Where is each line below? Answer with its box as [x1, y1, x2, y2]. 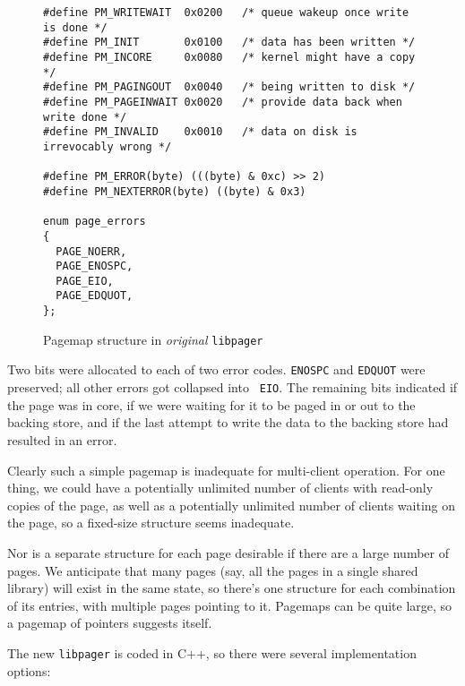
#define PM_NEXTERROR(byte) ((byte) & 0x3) [43, 184, 306, 198]
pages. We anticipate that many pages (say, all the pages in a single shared [7, 561, 418, 579]
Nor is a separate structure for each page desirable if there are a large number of [7, 543, 449, 562]
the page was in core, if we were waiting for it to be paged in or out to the [7, 395, 416, 414]
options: [7, 661, 51, 680]
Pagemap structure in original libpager [43, 330, 263, 348]
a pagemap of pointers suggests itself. [7, 613, 212, 632]
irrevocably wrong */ [43, 140, 172, 153]
